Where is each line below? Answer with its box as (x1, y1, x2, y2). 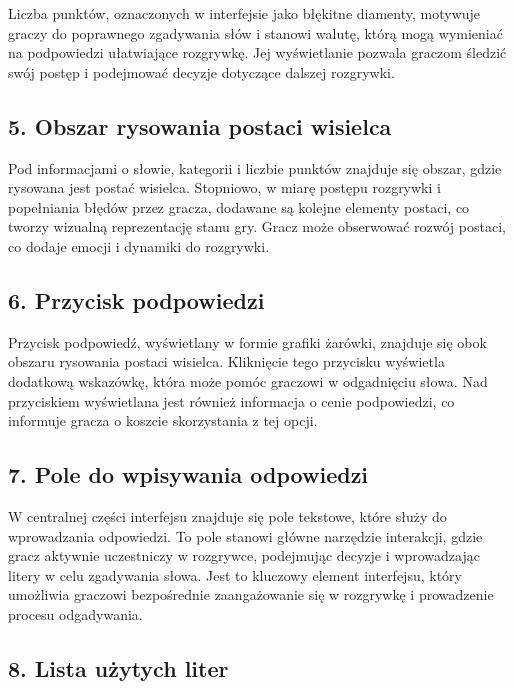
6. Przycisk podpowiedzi (8, 284, 265, 315)
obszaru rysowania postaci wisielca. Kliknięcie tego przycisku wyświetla (8, 351, 445, 372)
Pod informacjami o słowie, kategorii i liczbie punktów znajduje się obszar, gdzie (8, 157, 502, 178)
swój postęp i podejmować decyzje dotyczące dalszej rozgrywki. (8, 61, 395, 82)
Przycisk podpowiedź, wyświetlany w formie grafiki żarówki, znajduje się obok (8, 331, 487, 352)
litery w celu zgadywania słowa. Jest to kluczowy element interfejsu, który (8, 564, 462, 585)
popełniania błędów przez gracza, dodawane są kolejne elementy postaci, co (8, 196, 470, 217)
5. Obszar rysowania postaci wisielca (8, 110, 392, 141)
